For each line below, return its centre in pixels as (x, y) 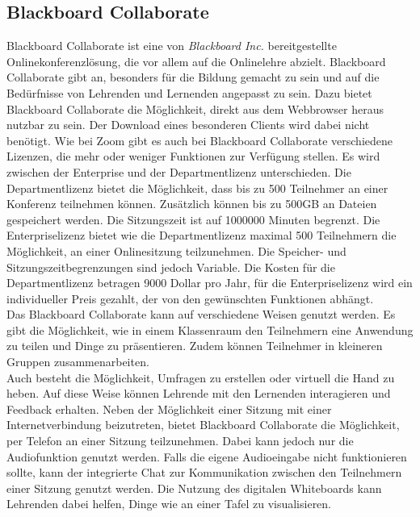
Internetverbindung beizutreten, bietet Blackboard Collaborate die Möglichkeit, (203, 425)
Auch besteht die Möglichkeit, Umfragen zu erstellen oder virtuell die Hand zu (201, 377)
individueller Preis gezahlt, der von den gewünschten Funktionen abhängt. (190, 298)
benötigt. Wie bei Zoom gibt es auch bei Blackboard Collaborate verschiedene (200, 140)
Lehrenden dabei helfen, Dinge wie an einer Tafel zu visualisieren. (169, 504)
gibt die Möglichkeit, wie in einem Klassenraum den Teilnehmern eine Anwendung (210, 329)
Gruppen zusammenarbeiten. (78, 362)
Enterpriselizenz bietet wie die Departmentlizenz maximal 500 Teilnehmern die (202, 235)
